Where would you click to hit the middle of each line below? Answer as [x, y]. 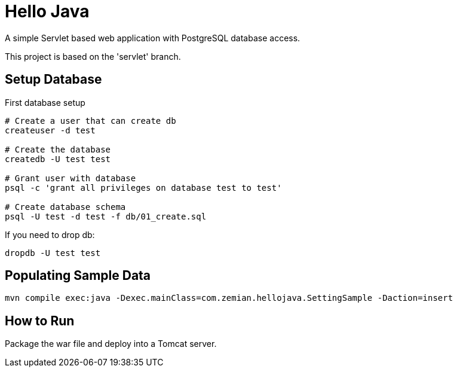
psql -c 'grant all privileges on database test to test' [143, 187]
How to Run [40, 321]
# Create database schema [65, 207]
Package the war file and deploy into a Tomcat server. [111, 344]
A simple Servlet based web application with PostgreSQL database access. [153, 38]
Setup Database [53, 80]
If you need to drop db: [50, 234]
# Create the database [58, 149]
